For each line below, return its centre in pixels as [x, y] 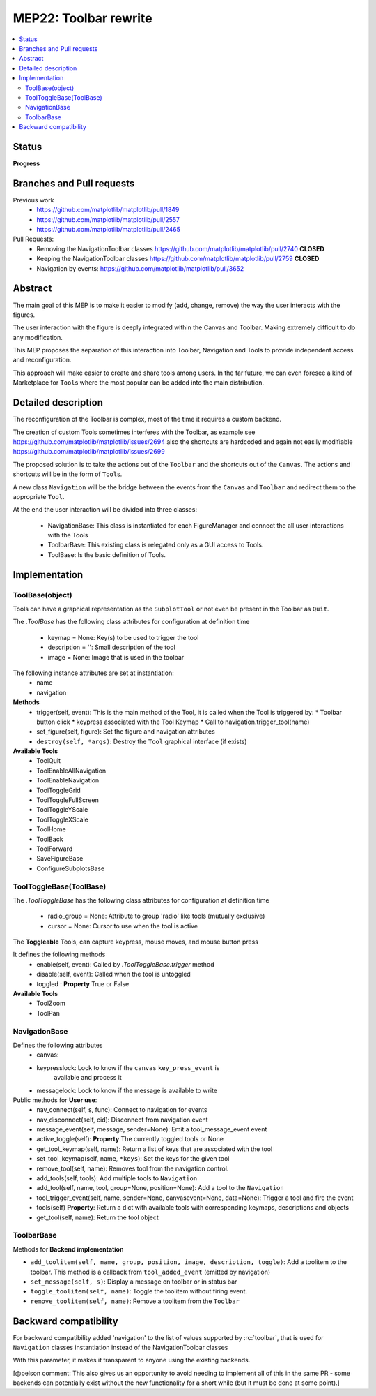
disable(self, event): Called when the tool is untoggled [113, 974]
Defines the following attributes [58, 1045]
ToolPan [48, 1013]
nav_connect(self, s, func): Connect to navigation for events [122, 1110]
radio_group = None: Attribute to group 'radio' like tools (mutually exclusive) [156, 916]
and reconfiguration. [42, 360]
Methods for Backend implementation [68, 1249]
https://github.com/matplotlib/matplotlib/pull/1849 [108, 210]
